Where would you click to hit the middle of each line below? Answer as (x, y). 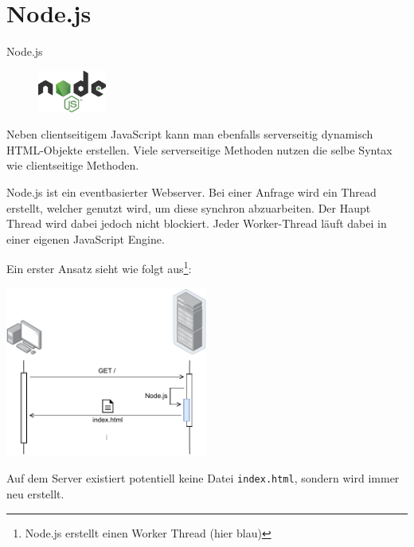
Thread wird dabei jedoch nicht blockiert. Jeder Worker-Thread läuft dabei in (197, 223)
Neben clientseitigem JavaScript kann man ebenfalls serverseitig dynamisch (190, 134)
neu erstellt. (35, 494)
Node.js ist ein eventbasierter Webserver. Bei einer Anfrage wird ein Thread (191, 191)
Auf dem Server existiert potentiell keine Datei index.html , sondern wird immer (203, 478)
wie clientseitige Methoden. (73, 165)
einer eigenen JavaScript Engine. (86, 238)
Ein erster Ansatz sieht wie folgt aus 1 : (99, 267)
